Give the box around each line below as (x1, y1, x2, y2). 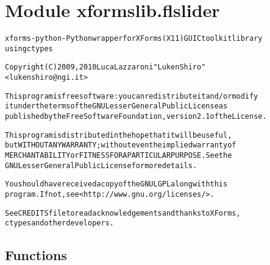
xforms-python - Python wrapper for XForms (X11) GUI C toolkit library (5, 34, 263, 43)
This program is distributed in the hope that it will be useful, (5, 130, 232, 140)
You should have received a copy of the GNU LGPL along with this (5, 180, 228, 189)
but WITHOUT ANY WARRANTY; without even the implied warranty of (5, 141, 236, 150)
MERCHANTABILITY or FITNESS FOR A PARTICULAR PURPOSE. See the (5, 151, 232, 160)
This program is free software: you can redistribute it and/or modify (5, 91, 258, 101)
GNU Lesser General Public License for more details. (5, 161, 197, 170)
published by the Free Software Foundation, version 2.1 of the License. (5, 112, 267, 121)
